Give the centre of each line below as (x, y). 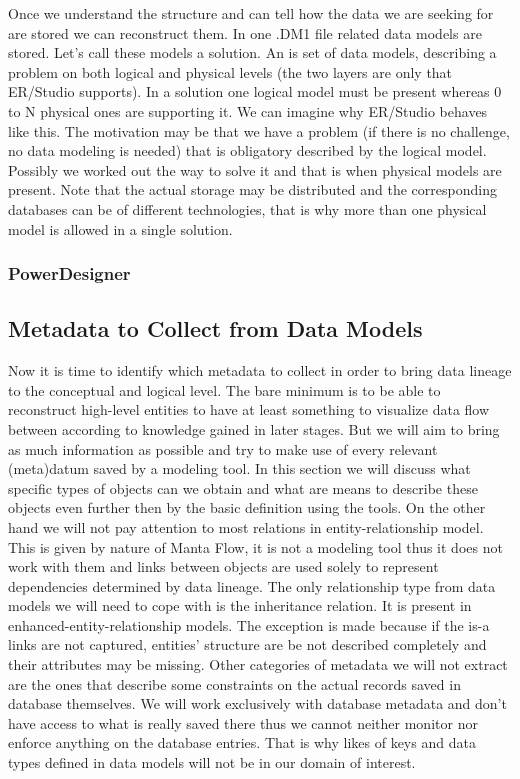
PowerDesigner (69, 273)
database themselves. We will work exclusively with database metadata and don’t (257, 703)
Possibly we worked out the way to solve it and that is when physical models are (255, 169)
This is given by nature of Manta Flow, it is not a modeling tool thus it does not (255, 546)
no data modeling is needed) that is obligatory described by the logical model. (247, 150)
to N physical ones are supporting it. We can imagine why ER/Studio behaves (248, 110)
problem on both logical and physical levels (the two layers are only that (230, 71)
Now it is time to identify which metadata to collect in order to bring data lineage (260, 370)
